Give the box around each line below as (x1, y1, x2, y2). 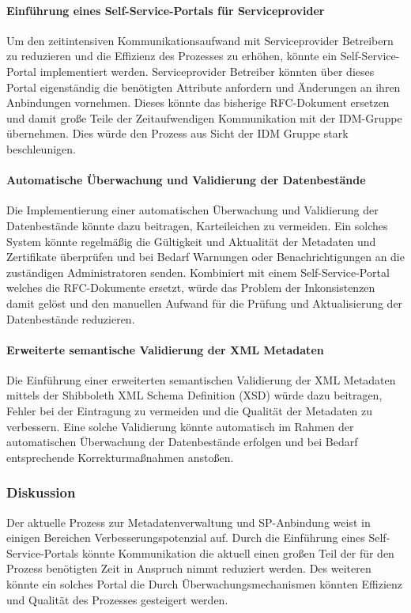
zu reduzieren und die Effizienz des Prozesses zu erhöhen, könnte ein (6, 47, 337, 64)
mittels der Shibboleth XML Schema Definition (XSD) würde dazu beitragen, (6, 387, 383, 403)
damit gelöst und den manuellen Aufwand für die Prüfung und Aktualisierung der (6, 294, 403, 311)
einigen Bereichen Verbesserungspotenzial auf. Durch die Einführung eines (6, 529, 365, 546)
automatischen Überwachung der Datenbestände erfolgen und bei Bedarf (6, 433, 358, 450)
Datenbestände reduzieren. (6, 310, 135, 327)
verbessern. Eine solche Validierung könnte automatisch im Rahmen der (6, 418, 354, 434)
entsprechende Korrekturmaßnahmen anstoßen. (6, 448, 234, 465)
